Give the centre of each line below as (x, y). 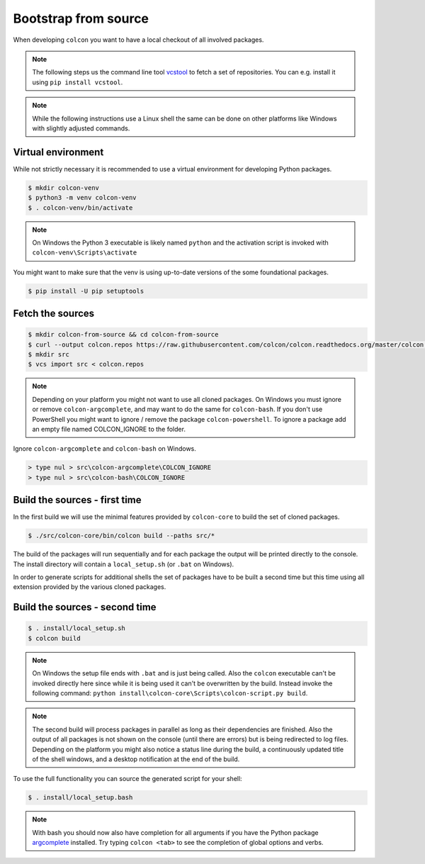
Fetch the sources (54, 314)
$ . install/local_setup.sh (76, 628)
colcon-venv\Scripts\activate (85, 253)
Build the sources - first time (77, 500)
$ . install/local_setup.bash (80, 798)
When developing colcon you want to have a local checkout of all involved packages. (138, 40)
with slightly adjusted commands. (81, 128)
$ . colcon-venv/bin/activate (80, 208)
